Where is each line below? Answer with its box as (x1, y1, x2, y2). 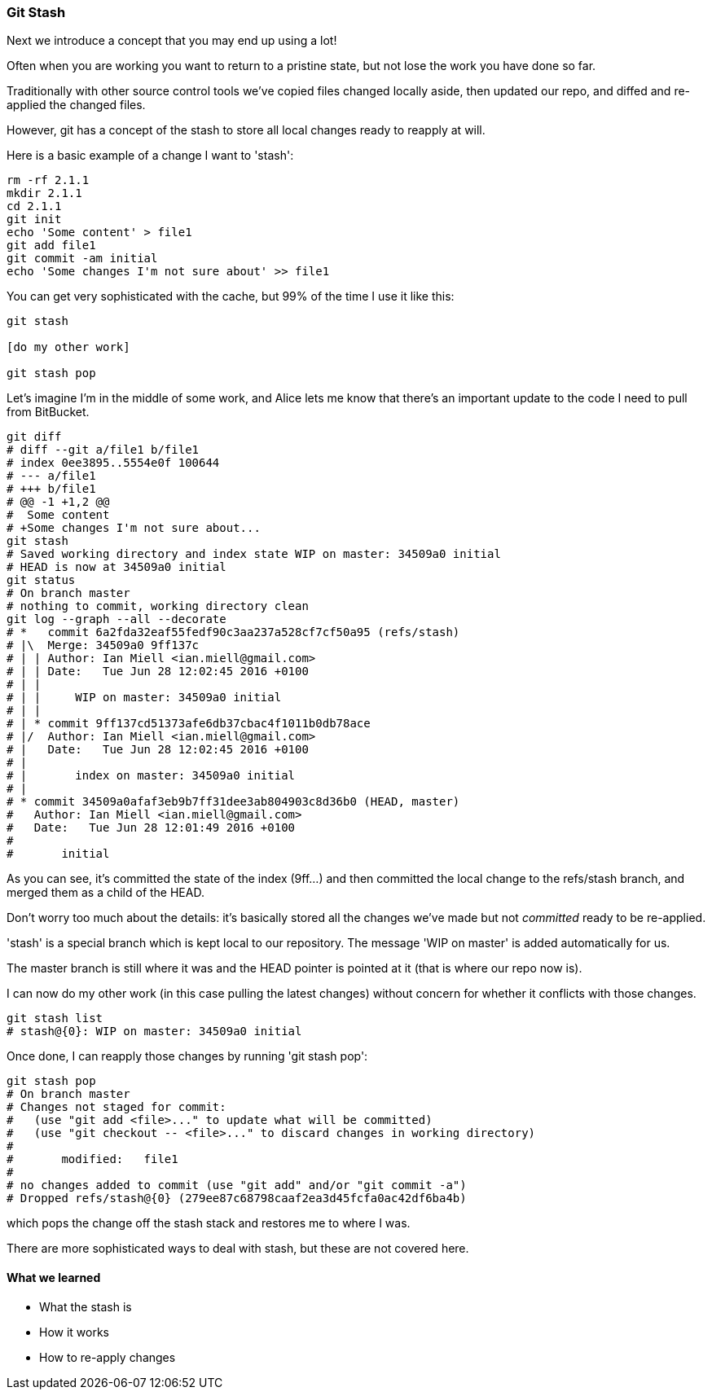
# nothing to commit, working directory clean (7, 599, 309, 613)
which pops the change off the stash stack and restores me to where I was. (7, 1216, 411, 1231)
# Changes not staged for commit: (7, 1100, 226, 1114)
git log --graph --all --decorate (7, 612, 226, 626)
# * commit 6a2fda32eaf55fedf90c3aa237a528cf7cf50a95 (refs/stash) (7, 626, 460, 639)
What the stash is (39, 1299, 132, 1314)
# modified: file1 (7, 1152, 178, 1166)
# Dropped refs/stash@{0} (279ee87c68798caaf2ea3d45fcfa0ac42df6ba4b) (7, 1192, 467, 1205)
